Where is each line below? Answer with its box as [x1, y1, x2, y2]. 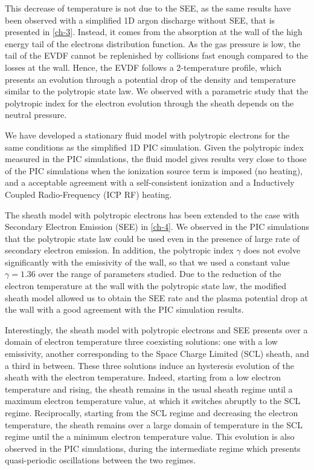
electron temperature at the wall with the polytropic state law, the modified [5, 279, 287, 292]
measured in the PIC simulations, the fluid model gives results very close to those [5, 152, 307, 165]
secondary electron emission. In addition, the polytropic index [5, 244, 234, 256]
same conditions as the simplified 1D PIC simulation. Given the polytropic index [5, 140, 304, 153]
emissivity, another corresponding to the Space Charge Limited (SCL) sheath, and [5, 347, 309, 360]
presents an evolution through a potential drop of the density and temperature [5, 73, 296, 85]
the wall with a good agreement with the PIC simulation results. [5, 303, 244, 316]
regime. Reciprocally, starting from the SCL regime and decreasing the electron [5, 406, 298, 419]
